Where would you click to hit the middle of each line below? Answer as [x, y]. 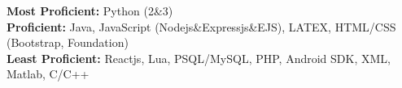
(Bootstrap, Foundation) [68, 42]
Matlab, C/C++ [48, 74]
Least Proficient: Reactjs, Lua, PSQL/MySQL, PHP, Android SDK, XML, [199, 58]
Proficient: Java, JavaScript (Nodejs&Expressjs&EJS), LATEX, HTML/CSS [201, 26]
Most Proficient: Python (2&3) [90, 10]
